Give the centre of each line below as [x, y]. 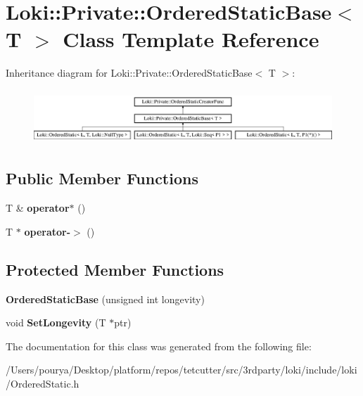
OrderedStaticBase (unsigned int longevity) [105, 299]
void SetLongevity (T [56, 322]
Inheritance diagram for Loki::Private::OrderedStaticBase [129, 73]
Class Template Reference [191, 39]
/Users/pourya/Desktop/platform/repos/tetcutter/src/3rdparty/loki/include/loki [181, 370]
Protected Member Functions [115, 269]
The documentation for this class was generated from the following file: [159, 346]
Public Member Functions [102, 178]
